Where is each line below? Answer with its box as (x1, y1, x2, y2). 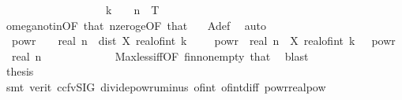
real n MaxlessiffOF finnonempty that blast (11, 47, 309, 64)
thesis (6, 63, 34, 80)
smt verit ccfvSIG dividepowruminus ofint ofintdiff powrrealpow (6, 78, 326, 94)
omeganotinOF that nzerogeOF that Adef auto (6, 17, 267, 33)
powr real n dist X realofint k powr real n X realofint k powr (11, 32, 396, 49)
